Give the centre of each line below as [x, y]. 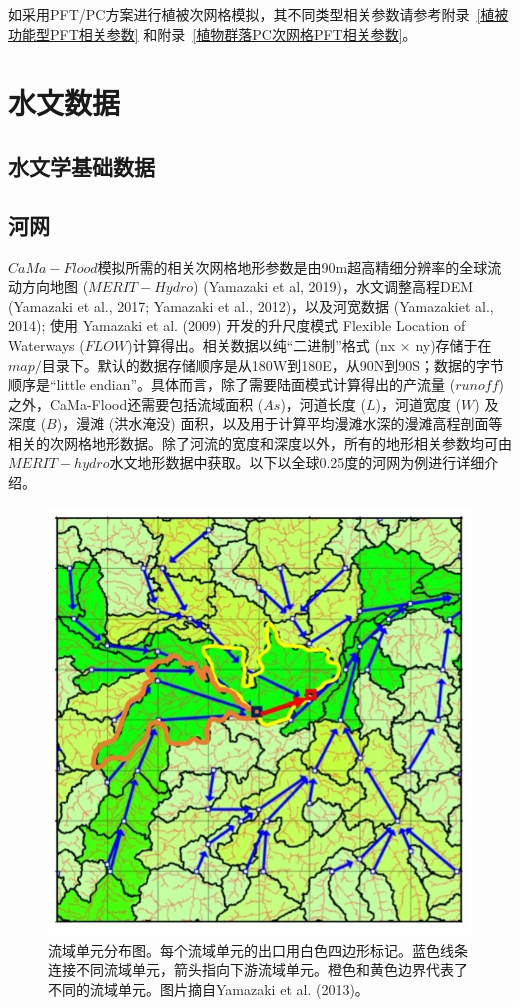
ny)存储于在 [453, 344]
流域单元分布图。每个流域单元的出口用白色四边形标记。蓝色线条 [258, 949]
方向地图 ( [55, 286]
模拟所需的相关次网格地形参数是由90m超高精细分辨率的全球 [292, 266]
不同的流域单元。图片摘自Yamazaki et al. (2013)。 [208, 988]
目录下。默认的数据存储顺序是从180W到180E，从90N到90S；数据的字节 [272, 364]
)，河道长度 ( [323, 403]
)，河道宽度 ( [418, 403]
